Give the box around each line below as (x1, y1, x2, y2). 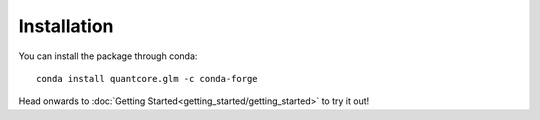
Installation (18, 15, 114, 37)
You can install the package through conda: (18, 50, 198, 62)
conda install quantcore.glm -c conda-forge (36, 73, 259, 84)
